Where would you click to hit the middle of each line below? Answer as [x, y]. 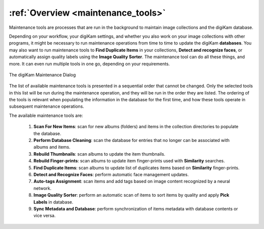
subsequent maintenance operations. [46, 106]
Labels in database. [53, 202]
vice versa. [44, 216]
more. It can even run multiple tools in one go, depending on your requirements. [89, 64]
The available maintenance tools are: [46, 115]
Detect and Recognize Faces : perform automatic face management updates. [111, 174]
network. [43, 188]
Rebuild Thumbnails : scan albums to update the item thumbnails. [99, 154]
